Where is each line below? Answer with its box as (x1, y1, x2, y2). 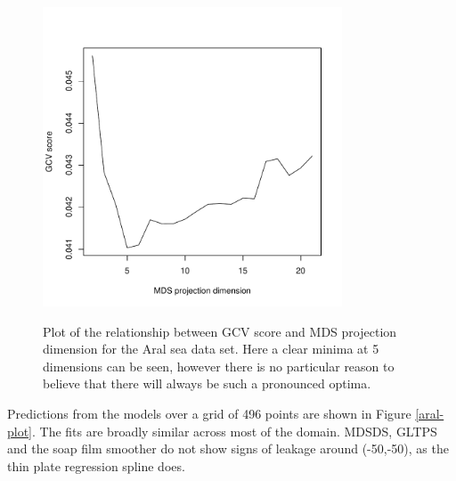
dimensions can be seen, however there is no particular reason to (43, 356, 395, 375)
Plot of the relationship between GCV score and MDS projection (43, 322, 397, 340)
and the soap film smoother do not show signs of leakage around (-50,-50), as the (7, 439, 449, 458)
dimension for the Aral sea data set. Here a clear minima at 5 (43, 339, 379, 358)
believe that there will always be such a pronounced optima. (43, 374, 371, 393)
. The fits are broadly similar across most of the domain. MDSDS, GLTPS (32, 421, 437, 440)
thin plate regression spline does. (7, 456, 185, 475)
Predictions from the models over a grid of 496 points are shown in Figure (7, 404, 411, 422)
